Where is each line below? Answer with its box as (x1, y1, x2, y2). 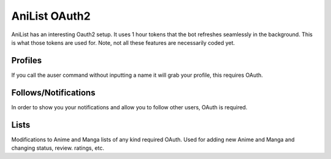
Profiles (11, 55, 42, 66)
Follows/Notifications (11, 87, 96, 98)
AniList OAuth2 (11, 9, 91, 23)
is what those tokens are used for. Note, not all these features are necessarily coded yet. (11, 39, 235, 46)
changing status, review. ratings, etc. (11, 144, 104, 152)
